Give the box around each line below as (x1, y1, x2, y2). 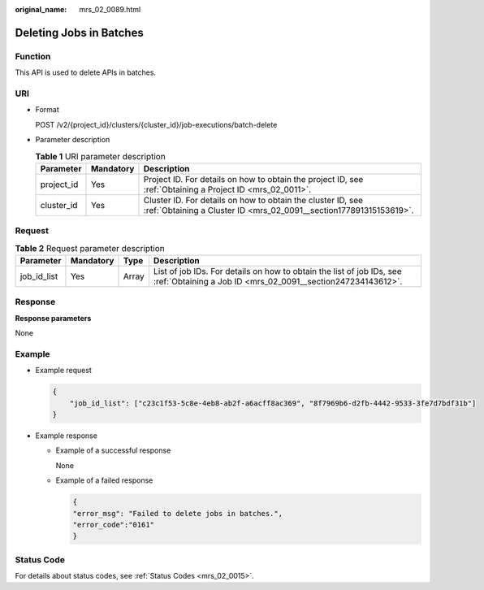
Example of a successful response (55, 445, 171, 455)
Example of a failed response (55, 475, 153, 485)
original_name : (15, 5, 67, 14)
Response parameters (15, 313, 92, 323)
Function (15, 50, 51, 62)
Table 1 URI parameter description (35, 150, 166, 162)
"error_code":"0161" (72, 520, 154, 529)
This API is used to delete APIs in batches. (15, 67, 157, 77)
